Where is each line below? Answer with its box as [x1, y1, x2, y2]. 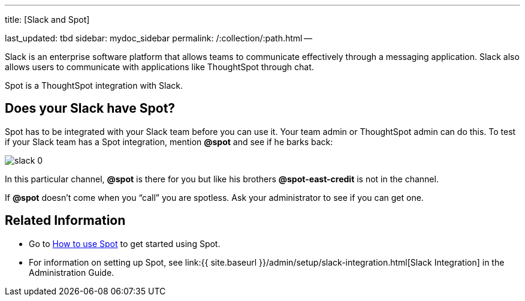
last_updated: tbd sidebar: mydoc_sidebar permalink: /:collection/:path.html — [5, 33, 313, 43]
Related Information [5, 213, 126, 228]
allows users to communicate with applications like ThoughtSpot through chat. [5, 62, 314, 72]
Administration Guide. [29, 267, 114, 278]
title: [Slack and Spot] [5, 14, 90, 25]
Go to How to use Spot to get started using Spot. [29, 238, 221, 249]
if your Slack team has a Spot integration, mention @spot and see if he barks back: [5, 136, 333, 147]
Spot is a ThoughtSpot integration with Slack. [5, 80, 183, 91]
